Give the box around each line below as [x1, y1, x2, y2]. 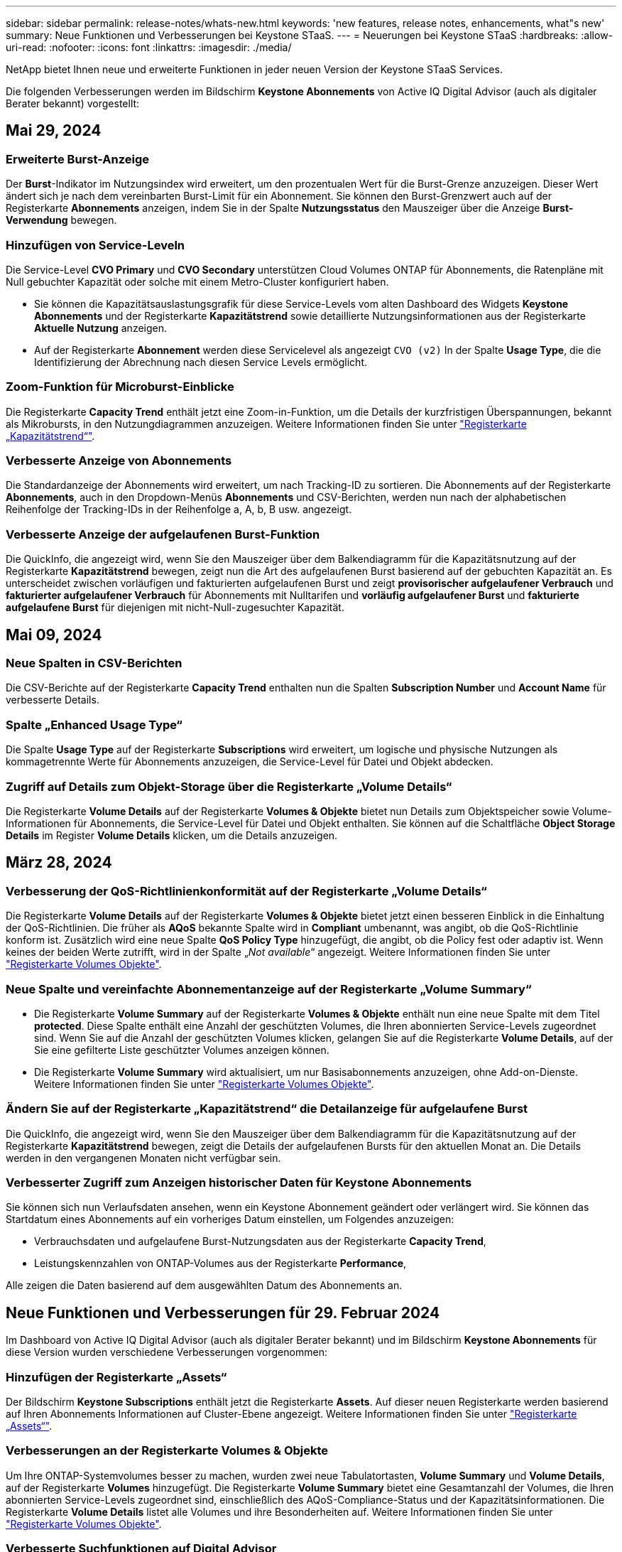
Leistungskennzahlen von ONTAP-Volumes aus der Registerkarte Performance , [34, 1257, 407, 1270]
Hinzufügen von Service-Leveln [6, 237, 185, 252]
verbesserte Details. [6, 694, 99, 706]
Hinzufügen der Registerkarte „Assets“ [6, 1369, 227, 1384]
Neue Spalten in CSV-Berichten [6, 656, 182, 671]
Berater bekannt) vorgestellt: [6, 97, 140, 109]
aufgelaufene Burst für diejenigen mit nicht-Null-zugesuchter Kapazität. [6, 601, 344, 614]
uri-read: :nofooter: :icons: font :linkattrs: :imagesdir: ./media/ [6, 41, 292, 53]
